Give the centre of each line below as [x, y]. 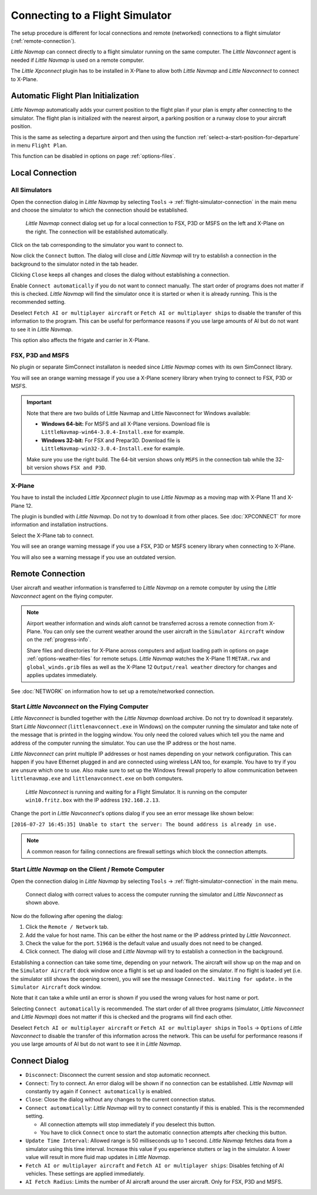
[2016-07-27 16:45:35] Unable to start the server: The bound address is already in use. [144, 824]
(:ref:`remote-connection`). [43, 41]
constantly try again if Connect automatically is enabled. [99, 1092]
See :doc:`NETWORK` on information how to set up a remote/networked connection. [113, 691]
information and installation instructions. [59, 525]
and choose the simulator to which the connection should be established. [100, 210]
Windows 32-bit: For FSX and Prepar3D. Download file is [111, 440]
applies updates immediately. [62, 675]
